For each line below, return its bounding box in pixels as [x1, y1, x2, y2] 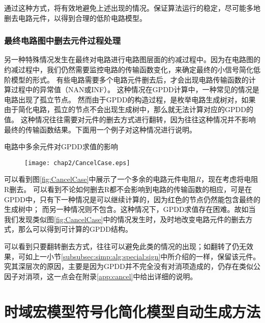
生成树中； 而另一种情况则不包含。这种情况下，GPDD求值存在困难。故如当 [4, 204, 256, 214]
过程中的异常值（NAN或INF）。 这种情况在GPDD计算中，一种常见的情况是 [11, 84, 259, 95]
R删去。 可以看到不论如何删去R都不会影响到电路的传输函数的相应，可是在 [4, 184, 252, 194]
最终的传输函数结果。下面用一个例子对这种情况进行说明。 [4, 124, 196, 134]
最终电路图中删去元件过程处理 [4, 34, 121, 47]
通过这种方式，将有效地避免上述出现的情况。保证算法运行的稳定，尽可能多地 [4, 3, 260, 13]
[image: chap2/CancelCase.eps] [24, 159, 130, 167]
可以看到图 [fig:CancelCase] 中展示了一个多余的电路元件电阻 [4, 174, 196, 184]
